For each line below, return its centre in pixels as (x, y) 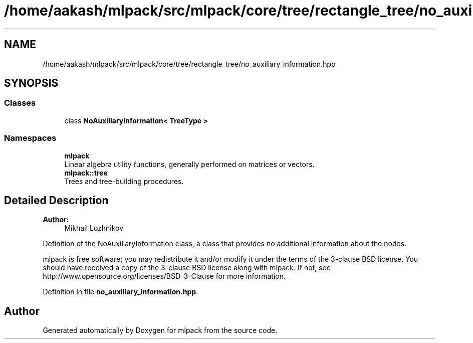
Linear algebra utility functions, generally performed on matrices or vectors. (189, 164)
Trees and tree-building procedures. (124, 181)
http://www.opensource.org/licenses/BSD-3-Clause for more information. (164, 276)
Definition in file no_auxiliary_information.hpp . (121, 292)
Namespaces (30, 138)
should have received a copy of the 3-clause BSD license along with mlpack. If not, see (187, 268)
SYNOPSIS (31, 83)
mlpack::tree (86, 173)
